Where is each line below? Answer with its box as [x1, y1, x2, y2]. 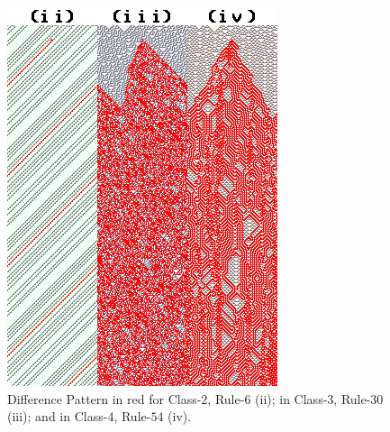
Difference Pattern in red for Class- [7, 389, 202, 408]
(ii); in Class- [255, 389, 328, 408]
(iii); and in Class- [7, 407, 108, 426]
